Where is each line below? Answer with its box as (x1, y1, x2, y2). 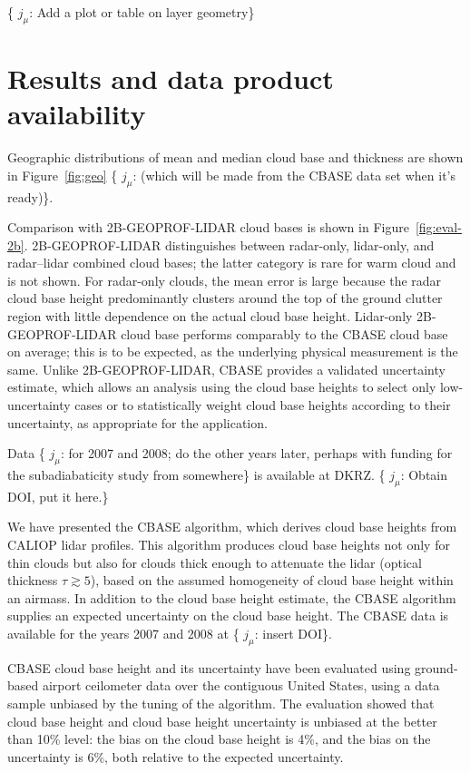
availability (7, 95, 146, 132)
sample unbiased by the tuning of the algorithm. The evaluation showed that (7, 693, 435, 712)
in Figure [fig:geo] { (7, 165, 118, 184)
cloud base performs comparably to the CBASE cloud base (121, 324, 448, 343)
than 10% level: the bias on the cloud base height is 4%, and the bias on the (7, 729, 431, 748)
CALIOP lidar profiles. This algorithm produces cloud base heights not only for (7, 535, 450, 553)
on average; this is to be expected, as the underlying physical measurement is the (7, 342, 458, 361)
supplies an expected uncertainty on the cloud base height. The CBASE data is (7, 606, 449, 625)
